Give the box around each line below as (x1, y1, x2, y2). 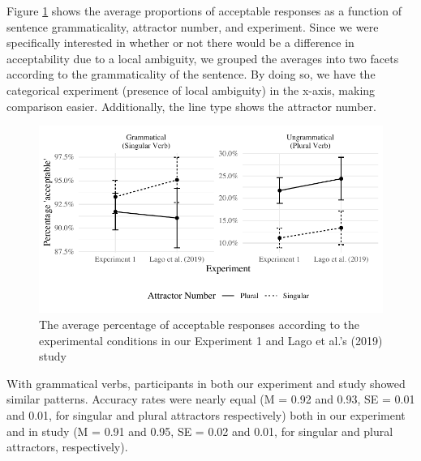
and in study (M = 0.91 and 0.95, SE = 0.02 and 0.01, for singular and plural (6, 422, 393, 439)
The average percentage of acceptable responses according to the (39, 316, 360, 333)
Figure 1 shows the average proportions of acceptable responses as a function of (6, 2, 402, 19)
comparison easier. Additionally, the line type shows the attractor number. (6, 97, 376, 114)
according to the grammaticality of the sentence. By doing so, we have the (6, 66, 376, 83)
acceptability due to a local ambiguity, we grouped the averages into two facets (6, 49, 399, 66)
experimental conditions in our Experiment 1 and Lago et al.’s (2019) (39, 331, 383, 348)
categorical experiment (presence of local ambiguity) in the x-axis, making (6, 81, 376, 98)
